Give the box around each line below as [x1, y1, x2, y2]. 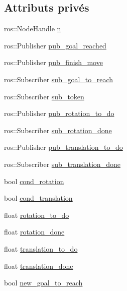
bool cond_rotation [4, 176, 64, 186]
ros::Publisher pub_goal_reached [4, 40, 106, 50]
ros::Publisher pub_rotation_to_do [4, 108, 114, 119]
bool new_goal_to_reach [4, 277, 83, 288]
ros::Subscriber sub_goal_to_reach [4, 74, 113, 84]
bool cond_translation [4, 193, 73, 203]
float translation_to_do [4, 243, 78, 254]
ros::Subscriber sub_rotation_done [4, 125, 112, 135]
